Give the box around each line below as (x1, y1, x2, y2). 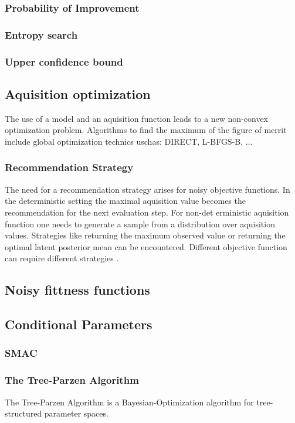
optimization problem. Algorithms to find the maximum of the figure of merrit (5, 124, 287, 136)
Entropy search (5, 27, 78, 42)
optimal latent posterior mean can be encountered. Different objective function (5, 240, 287, 253)
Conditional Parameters (5, 315, 152, 333)
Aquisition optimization (5, 84, 151, 103)
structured (5, 407, 42, 419)
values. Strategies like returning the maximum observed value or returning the (5, 229, 286, 241)
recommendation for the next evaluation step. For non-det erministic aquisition (5, 206, 289, 218)
